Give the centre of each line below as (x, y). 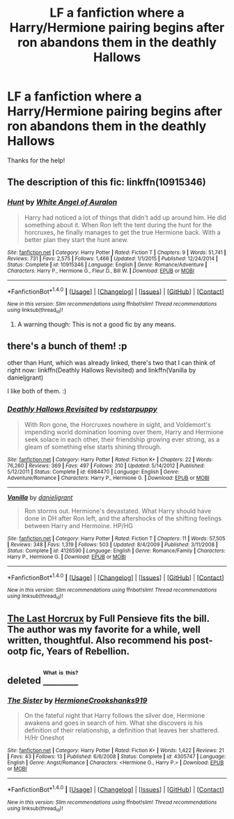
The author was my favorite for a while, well (104, 630)
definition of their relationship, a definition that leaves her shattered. (122, 730)
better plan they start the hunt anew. (76, 239)
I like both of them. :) (37, 391)
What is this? (61, 673)
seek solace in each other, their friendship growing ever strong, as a (122, 439)
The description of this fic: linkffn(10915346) (107, 182)
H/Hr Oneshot (44, 738)
